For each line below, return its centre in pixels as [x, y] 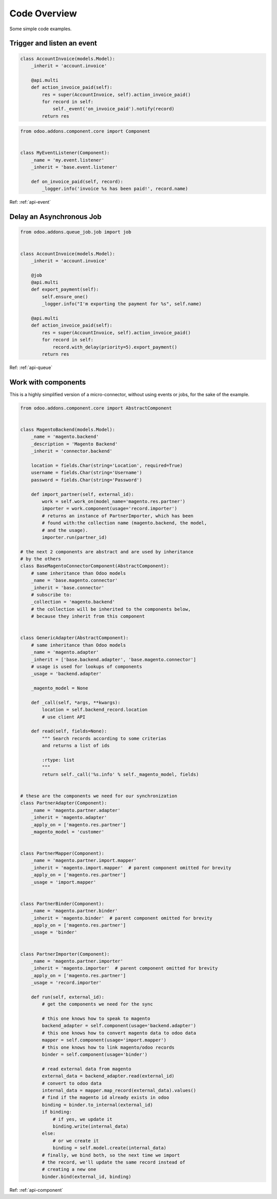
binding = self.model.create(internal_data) [110, 1148]
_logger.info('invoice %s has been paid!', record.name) [115, 189]
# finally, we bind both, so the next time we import [111, 1155]
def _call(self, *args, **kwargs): [76, 702]
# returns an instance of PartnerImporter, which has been [118, 516]
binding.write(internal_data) [91, 1126]
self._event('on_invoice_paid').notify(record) [114, 109]
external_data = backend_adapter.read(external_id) [108, 1076]
